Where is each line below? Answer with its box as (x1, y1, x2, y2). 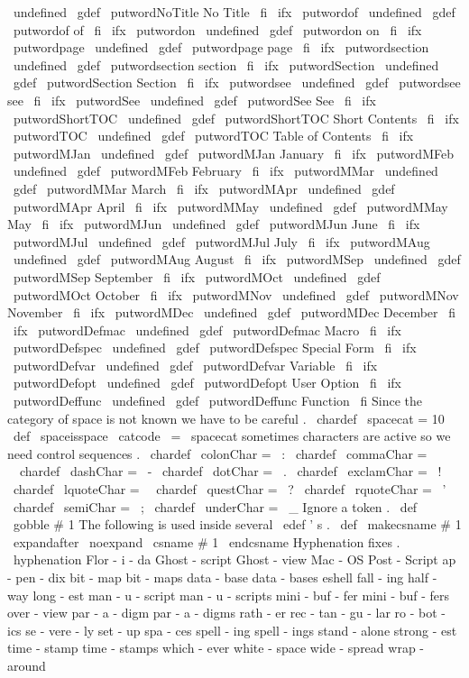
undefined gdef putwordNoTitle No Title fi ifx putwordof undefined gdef (13, 3, 455, 21)
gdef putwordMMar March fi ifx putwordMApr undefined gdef (13, 179, 395, 197)
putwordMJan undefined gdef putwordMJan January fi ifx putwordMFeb (13, 143, 454, 162)
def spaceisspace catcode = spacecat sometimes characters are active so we (13, 426, 451, 445)
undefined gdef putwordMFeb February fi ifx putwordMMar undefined (13, 161, 438, 180)
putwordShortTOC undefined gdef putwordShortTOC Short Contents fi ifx (13, 108, 459, 127)
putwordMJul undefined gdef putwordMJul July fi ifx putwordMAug (13, 232, 430, 251)
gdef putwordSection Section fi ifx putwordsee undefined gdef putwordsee (13, 73, 461, 92)
